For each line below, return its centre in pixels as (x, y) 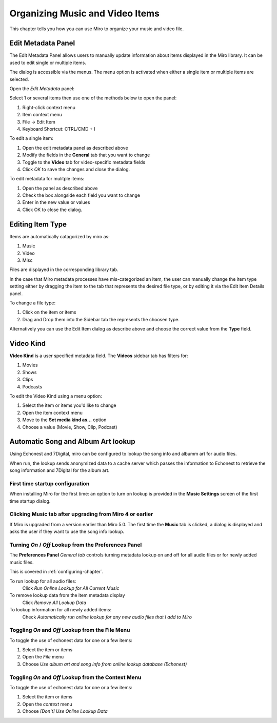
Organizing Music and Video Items (85, 13)
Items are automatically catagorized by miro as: (60, 236)
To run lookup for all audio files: (43, 581)
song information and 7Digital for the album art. (60, 470)
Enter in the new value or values (56, 202)
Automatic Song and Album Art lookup (72, 441)
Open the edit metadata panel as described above (75, 148)
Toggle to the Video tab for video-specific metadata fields (84, 162)
